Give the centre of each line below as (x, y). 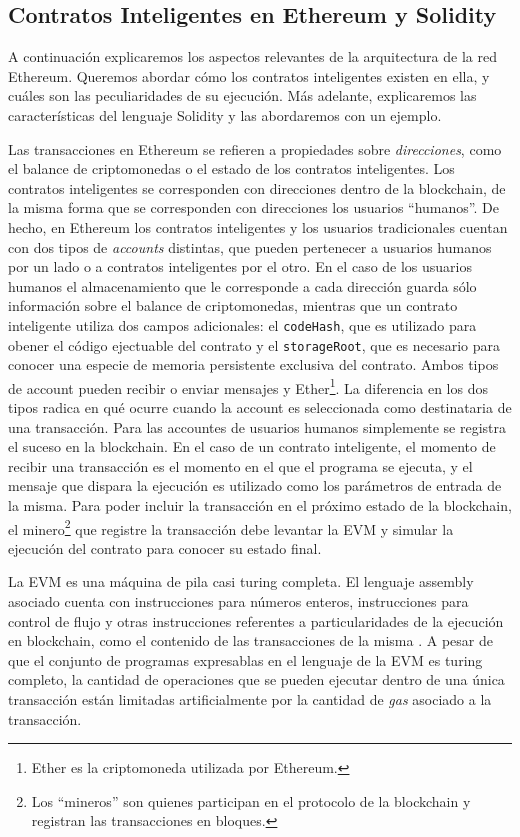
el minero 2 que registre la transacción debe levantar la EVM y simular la (231, 527)
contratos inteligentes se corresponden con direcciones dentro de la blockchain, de (257, 187)
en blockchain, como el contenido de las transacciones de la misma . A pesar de (250, 640)
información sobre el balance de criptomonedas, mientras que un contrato (233, 305)
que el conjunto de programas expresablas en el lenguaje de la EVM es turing (245, 659)
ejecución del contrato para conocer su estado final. (165, 547)
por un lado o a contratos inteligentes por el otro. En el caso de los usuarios (240, 266)
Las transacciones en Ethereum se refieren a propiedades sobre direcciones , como (255, 148)
